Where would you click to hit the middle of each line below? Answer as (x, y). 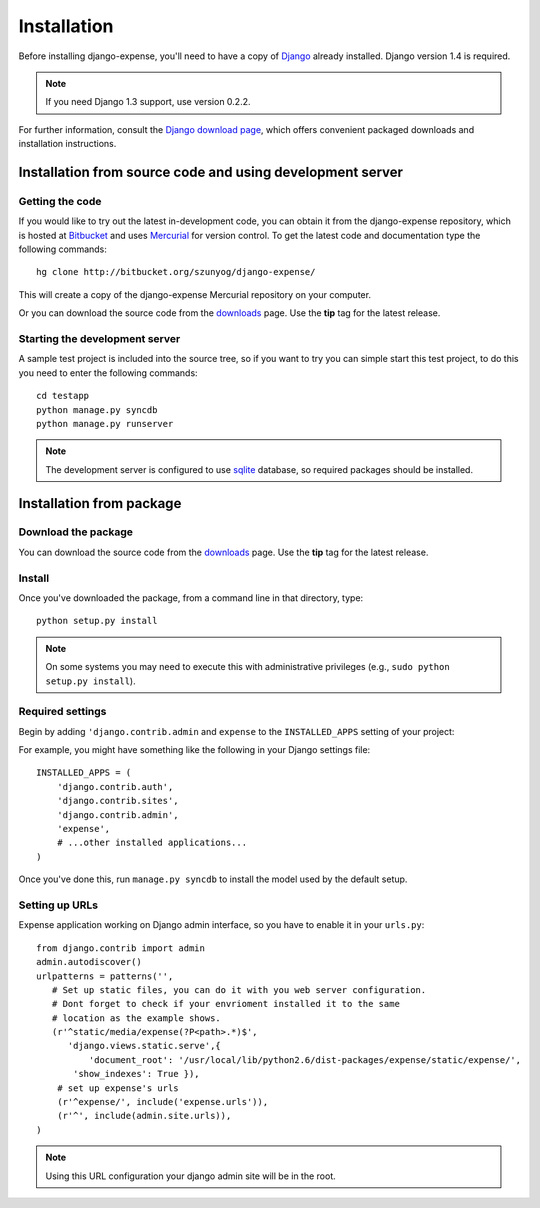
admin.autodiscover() (89, 962)
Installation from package (100, 503)
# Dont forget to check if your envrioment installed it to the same (225, 1004)
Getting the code (60, 201)
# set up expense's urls (117, 1088)
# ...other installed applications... (152, 843)
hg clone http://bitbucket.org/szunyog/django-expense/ (176, 272)
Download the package (76, 532)
